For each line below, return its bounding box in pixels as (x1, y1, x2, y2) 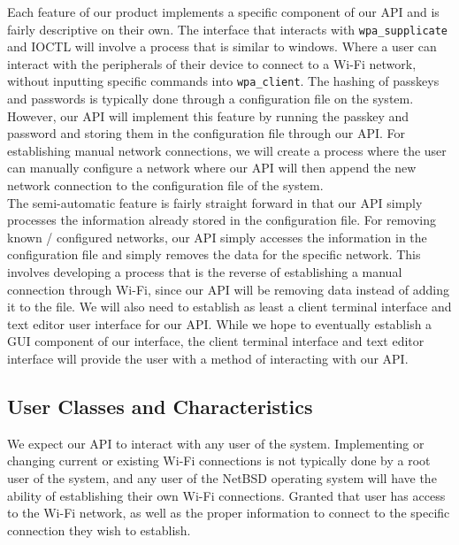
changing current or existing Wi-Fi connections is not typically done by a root (7, 451, 431, 470)
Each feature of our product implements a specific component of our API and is (7, 3, 440, 20)
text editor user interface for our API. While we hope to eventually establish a (7, 314, 432, 333)
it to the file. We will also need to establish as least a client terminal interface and (7, 297, 452, 316)
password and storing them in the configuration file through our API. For (7, 124, 406, 142)
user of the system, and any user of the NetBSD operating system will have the (7, 468, 437, 487)
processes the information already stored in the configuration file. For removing (7, 211, 436, 229)
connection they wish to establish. (7, 520, 191, 539)
